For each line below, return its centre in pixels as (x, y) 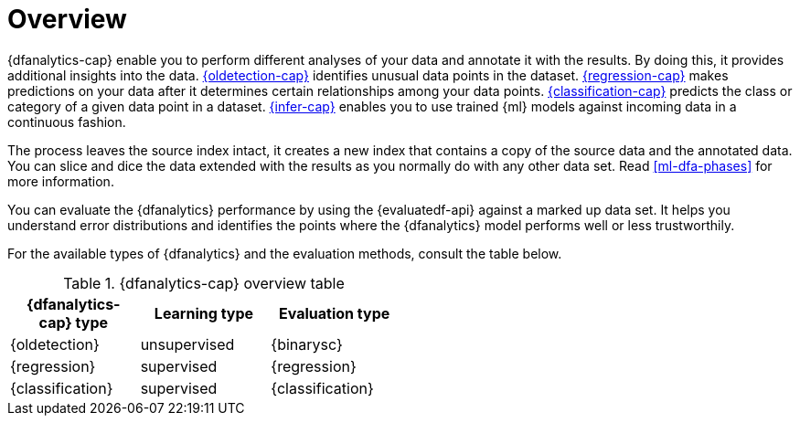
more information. (61, 181)
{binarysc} (307, 344)
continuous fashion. (67, 122)
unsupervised (187, 344)
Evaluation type (335, 313)
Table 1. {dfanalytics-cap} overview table (204, 283)
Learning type (204, 313)
